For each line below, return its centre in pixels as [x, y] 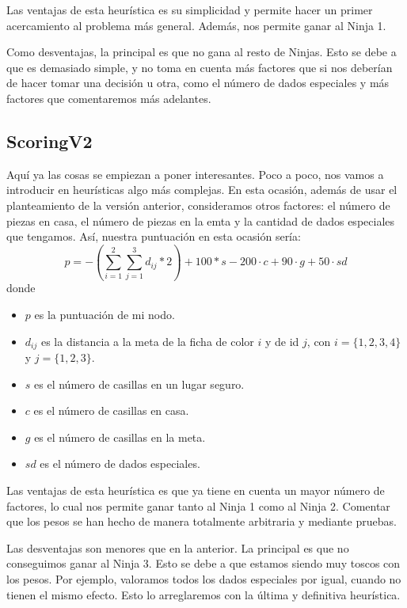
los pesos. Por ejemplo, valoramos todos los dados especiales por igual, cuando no [204, 579]
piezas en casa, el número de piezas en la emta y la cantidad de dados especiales [201, 220]
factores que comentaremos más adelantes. [109, 98]
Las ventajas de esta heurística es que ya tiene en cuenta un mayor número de [196, 490]
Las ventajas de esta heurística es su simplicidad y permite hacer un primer [190, 9]
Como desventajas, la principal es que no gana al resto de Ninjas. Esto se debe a [202, 52]
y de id [282, 341]
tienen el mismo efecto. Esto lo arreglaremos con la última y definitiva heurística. [203, 594]
